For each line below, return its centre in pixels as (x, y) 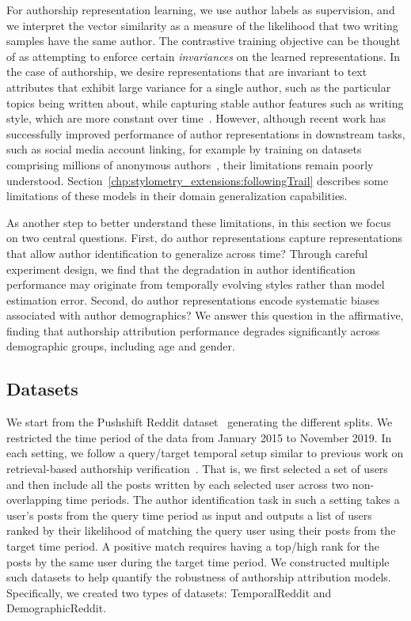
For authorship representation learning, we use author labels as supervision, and (201, 9)
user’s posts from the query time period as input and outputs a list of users (189, 515)
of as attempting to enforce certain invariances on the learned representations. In (204, 56)
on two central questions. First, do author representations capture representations (204, 238)
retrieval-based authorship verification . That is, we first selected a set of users (197, 469)
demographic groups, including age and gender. (121, 346)
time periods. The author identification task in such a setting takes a (233, 500)
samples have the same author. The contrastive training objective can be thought (204, 41)
